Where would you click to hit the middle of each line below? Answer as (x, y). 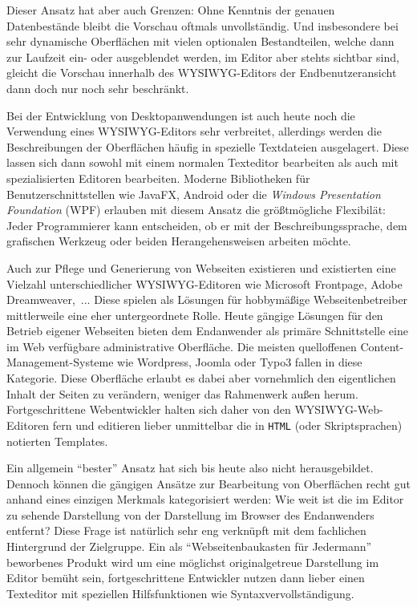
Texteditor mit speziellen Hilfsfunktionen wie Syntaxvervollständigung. (180, 593)
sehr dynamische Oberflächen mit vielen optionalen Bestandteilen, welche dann (200, 41)
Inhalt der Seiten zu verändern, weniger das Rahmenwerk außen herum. (182, 393)
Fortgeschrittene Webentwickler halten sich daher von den (149, 409)
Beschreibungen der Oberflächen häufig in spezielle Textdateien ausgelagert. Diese (208, 146)
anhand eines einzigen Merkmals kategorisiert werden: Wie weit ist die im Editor (205, 499)
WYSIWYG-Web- (339, 409)
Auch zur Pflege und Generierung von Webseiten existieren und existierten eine (201, 267)
